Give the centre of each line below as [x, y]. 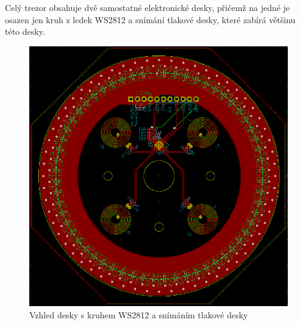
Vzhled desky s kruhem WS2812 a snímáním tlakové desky [139, 314]
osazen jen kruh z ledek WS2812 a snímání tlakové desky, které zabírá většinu [150, 19]
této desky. [25, 31]
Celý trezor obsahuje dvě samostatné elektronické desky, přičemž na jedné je [148, 7]
